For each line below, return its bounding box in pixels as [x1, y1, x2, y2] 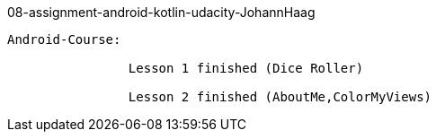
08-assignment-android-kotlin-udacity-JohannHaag [7, 4, 316, 20]
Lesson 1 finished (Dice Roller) [128, 61, 364, 75]
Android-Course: [7, 32, 121, 47]
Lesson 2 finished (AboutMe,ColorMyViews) [128, 90, 432, 104]
